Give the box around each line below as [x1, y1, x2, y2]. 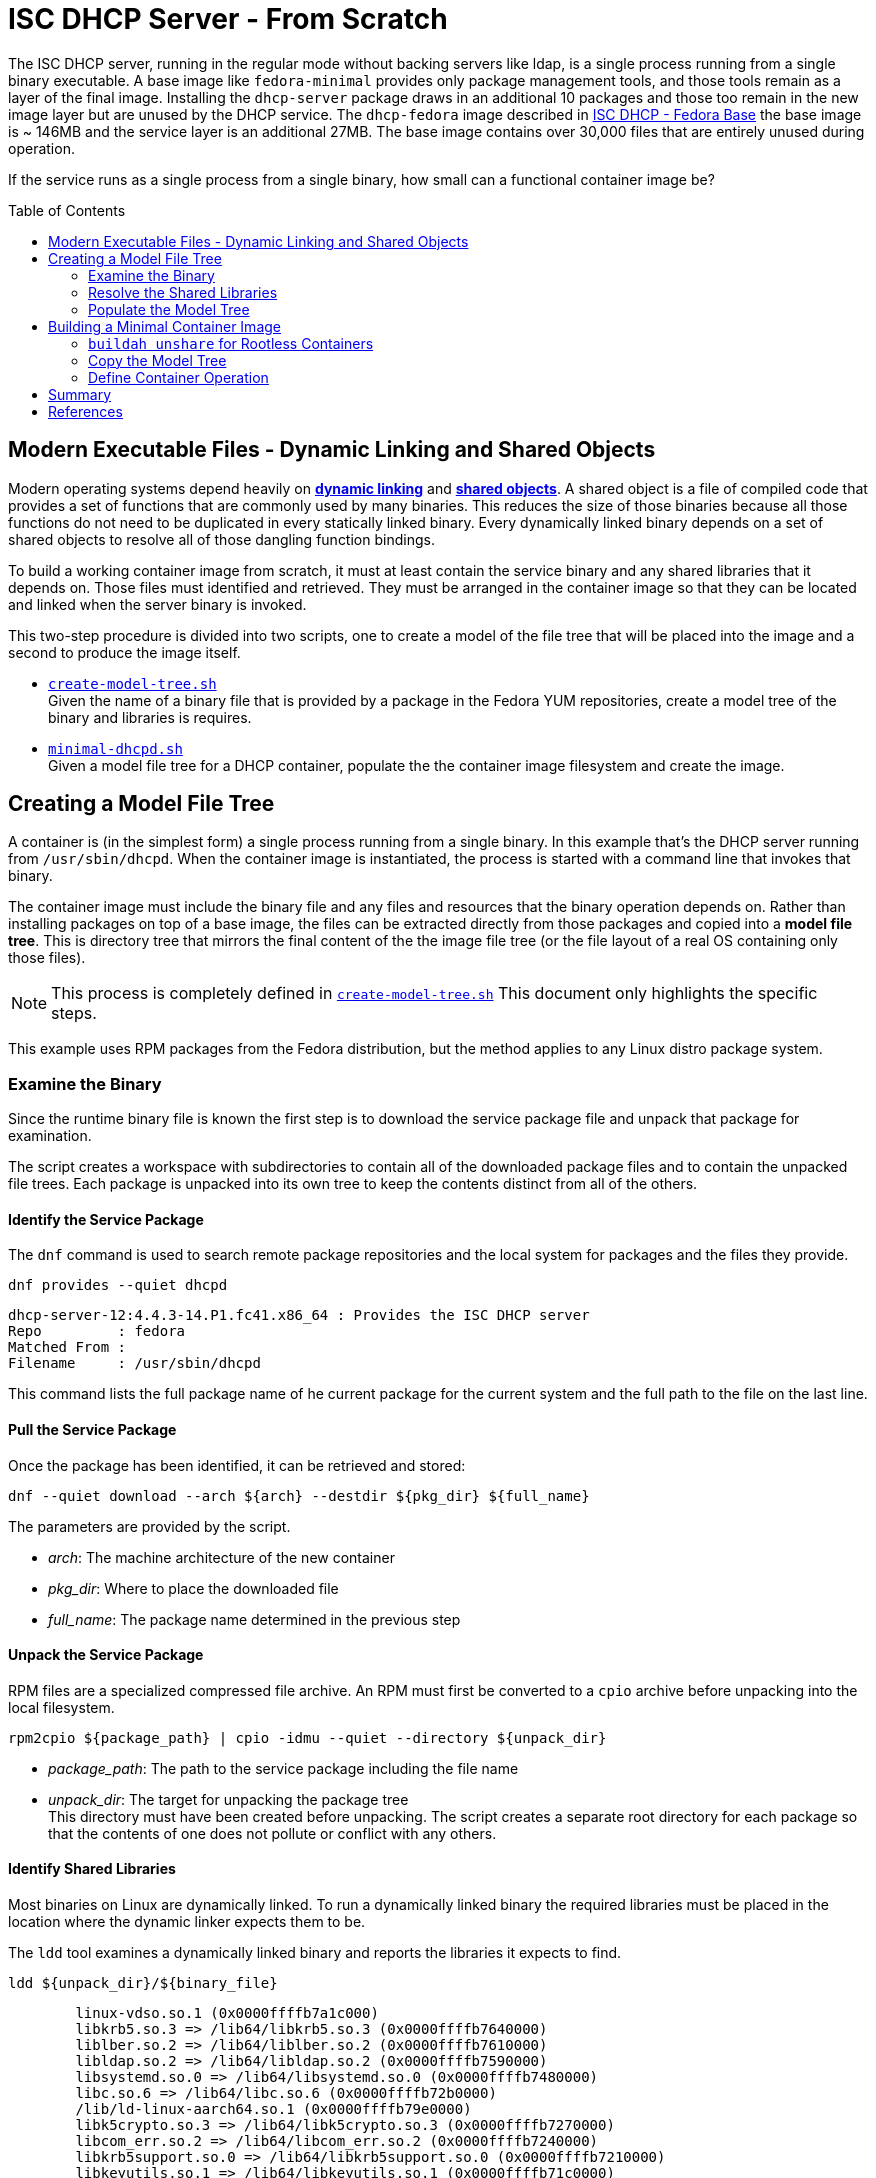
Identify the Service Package [8, 1210, 204, 1228]
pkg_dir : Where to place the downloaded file [48, 1579, 339, 1597]
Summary [48, 385, 112, 403]
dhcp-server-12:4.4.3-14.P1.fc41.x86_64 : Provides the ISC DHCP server [8, 1307, 590, 1324]
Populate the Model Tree [88, 300, 250, 318]
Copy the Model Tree [88, 351, 227, 369]
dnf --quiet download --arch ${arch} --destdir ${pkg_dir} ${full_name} [8, 1487, 590, 1504]
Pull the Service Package [8, 1421, 177, 1439]
